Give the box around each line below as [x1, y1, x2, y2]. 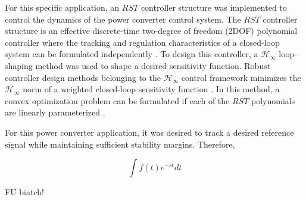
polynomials [251, 94, 295, 107]
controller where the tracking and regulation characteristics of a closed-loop [5, 36, 280, 48]
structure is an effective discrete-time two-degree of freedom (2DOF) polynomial [5, 24, 298, 37]
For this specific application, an [5, 1, 120, 13]
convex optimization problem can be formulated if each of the [5, 94, 230, 107]
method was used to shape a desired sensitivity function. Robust [35, 59, 271, 71]
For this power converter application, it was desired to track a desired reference [5, 126, 294, 138]
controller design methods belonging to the [5, 71, 161, 83]
